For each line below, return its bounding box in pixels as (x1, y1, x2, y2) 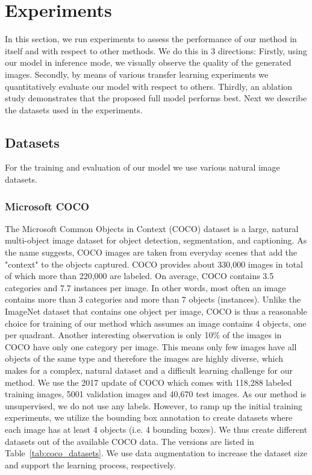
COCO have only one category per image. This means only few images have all (5, 340, 297, 353)
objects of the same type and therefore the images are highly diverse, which (5, 352, 284, 365)
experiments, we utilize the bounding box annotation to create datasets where (5, 411, 293, 424)
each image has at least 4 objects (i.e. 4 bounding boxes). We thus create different (5, 423, 308, 435)
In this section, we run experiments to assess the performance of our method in (5, 33, 297, 45)
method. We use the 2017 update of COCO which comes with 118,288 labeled (5, 376, 292, 388)
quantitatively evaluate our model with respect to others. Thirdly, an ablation (5, 80, 293, 92)
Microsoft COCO (5, 198, 90, 213)
